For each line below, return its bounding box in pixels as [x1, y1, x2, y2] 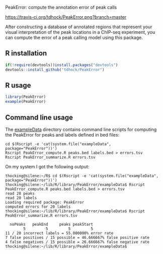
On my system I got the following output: [5, 163, 90, 169]
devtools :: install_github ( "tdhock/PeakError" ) [5, 67, 105, 72]
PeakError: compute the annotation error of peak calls [5, 5, 117, 10]
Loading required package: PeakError [5, 200, 85, 205]
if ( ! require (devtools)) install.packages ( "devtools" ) [5, 62, 118, 68]
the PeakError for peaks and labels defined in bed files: [5, 132, 120, 138]
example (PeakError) [5, 99, 46, 104]
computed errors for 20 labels [5, 204, 71, 209]
